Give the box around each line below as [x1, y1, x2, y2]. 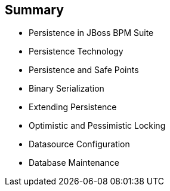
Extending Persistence [29, 102, 117, 113]
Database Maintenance [29, 157, 119, 168]
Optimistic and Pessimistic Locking [29, 120, 166, 131]
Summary [5, 2, 64, 17]
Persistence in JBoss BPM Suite [29, 28, 154, 38]
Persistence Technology [29, 46, 123, 57]
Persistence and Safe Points [29, 65, 139, 75]
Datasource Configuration [29, 139, 130, 150]
